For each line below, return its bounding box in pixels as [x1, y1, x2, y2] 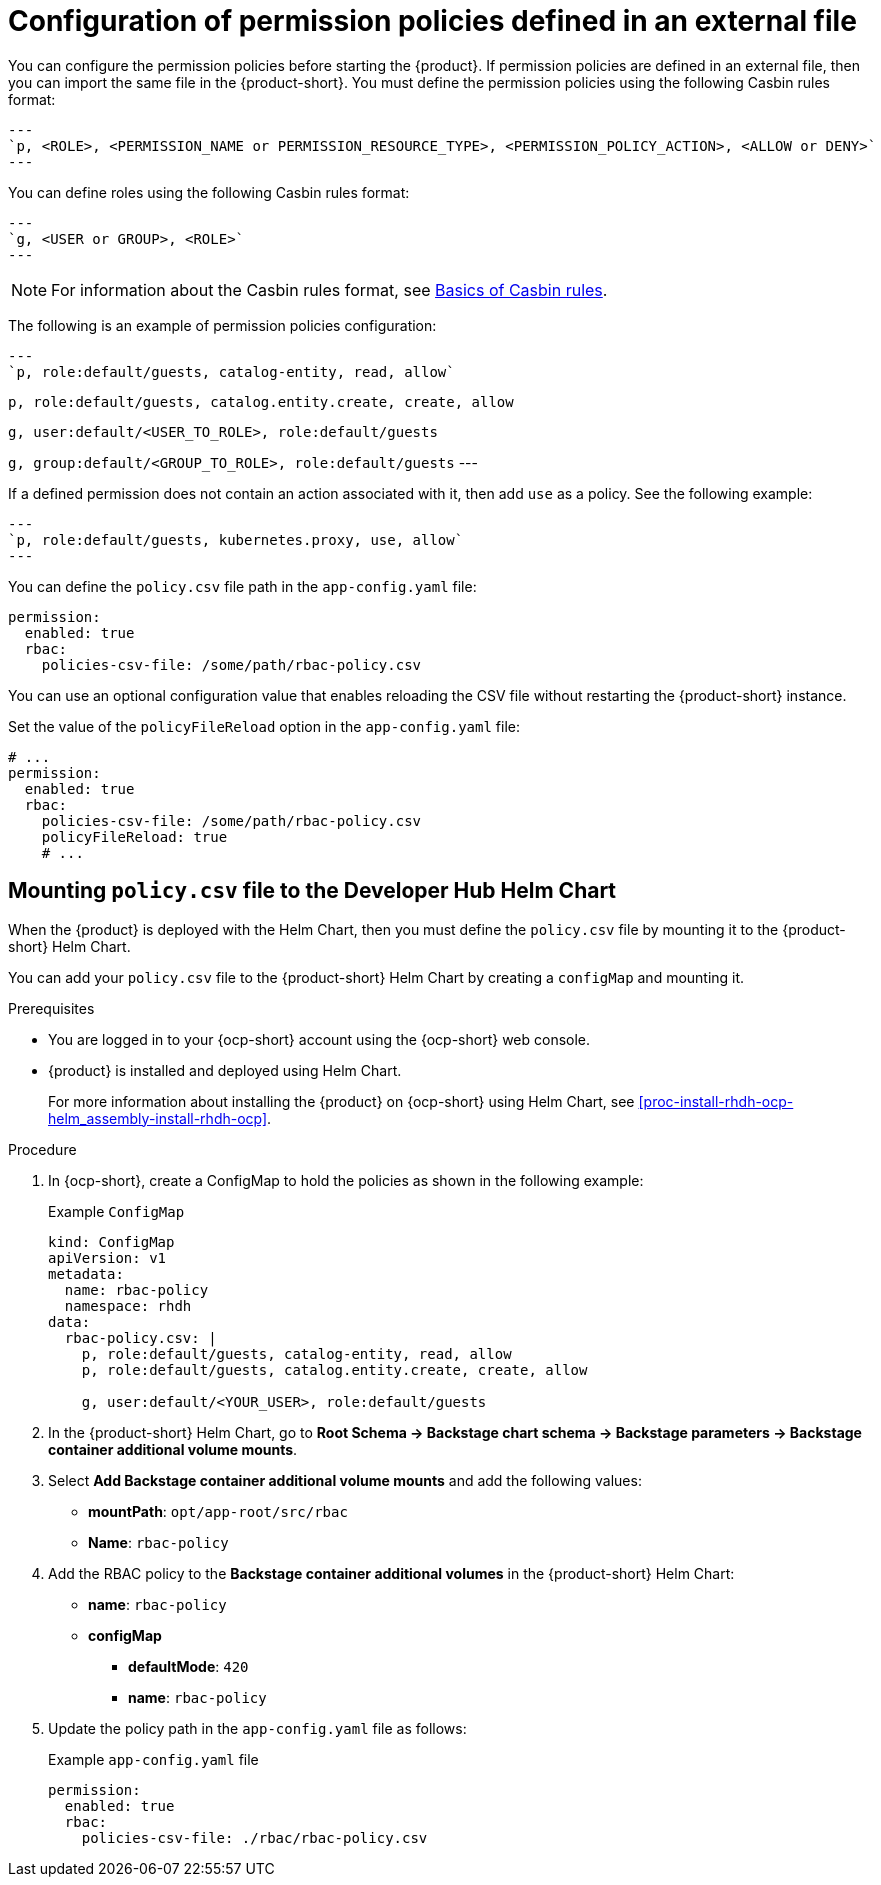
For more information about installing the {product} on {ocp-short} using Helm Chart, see [48, 1092, 635, 1110]
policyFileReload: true [41, 828, 228, 845]
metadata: [48, 1265, 124, 1282]
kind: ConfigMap [48, 1233, 175, 1250]
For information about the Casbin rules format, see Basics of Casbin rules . [51, 279, 608, 300]
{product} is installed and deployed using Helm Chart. [48, 1061, 402, 1079]
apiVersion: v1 [48, 1249, 167, 1266]
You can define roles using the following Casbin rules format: [8, 183, 410, 201]
